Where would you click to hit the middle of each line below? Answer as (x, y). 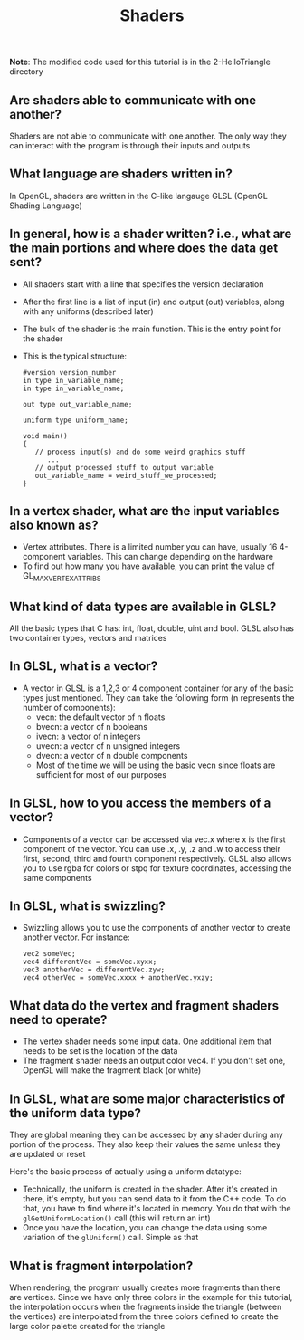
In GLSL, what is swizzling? (87, 906)
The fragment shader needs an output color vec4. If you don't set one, (154, 1061)
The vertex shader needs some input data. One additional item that (147, 1041)
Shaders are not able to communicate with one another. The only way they (148, 136)
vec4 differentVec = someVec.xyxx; (90, 962)
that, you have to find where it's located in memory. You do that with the (157, 1209)
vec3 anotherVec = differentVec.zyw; (94, 970)
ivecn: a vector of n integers (88, 736)
